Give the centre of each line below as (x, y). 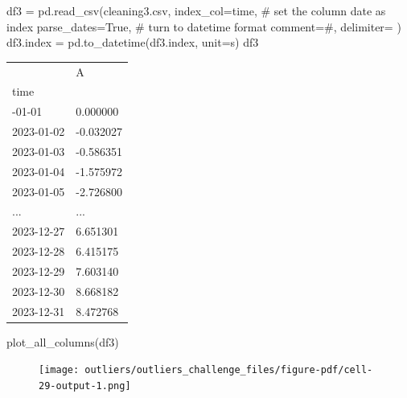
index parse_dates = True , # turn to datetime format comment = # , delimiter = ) (204, 26)
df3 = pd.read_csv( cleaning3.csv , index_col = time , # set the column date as (196, 10)
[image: (59, 370)
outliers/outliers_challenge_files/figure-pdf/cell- (229, 370)
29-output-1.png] (85, 386)
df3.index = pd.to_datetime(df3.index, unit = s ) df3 (133, 42)
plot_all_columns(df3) (63, 341)
